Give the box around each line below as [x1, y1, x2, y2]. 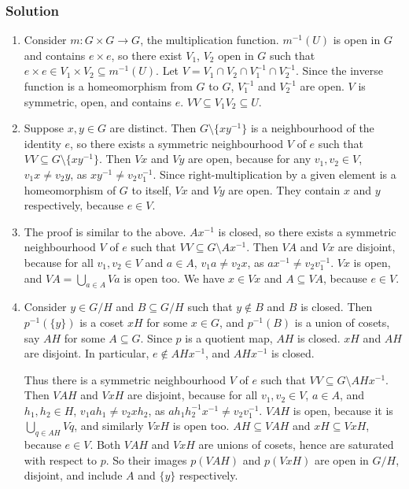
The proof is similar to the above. [24, 223, 186, 239]
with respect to [24, 451, 98, 468]
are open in [314, 451, 369, 468]
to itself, [131, 181, 171, 198]
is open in [333, 31, 381, 48]
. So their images [105, 451, 187, 468]
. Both [90, 436, 121, 453]
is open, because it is [293, 402, 393, 418]
